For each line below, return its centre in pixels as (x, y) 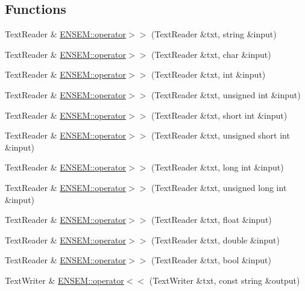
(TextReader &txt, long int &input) (218, 167)
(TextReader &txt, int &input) (209, 74)
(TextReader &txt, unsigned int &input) (226, 94)
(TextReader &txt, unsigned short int (221, 135)
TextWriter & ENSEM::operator (64, 280)
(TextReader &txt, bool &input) (212, 260)
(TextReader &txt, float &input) (212, 220)
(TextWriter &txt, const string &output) (225, 280)
